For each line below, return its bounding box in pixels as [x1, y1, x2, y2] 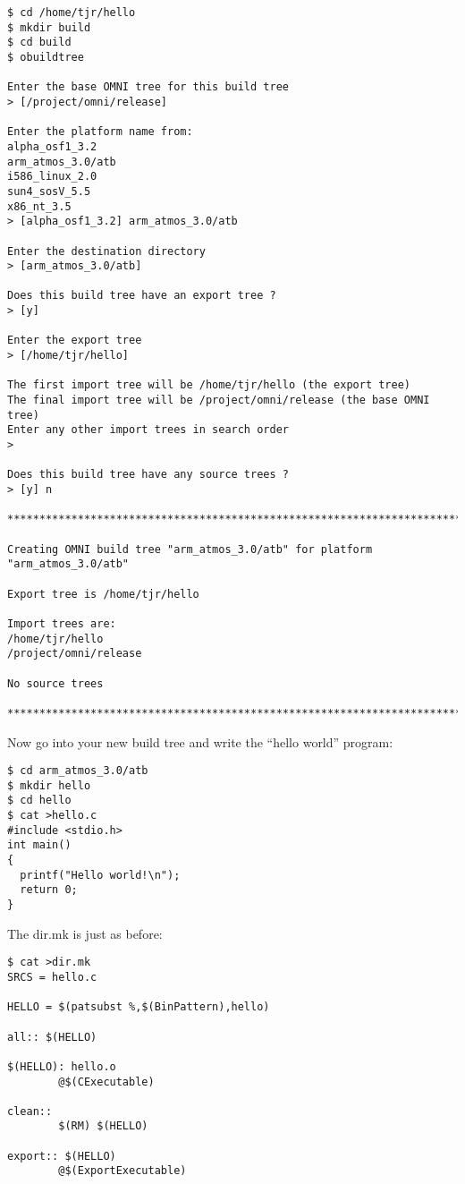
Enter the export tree [7, 334, 142, 347]
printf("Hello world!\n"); [20, 868, 181, 882]
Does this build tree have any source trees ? [7, 468, 289, 481]
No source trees [7, 677, 104, 690]
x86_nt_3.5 [7, 200, 72, 213]
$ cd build [7, 36, 72, 49]
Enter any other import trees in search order [7, 423, 289, 437]
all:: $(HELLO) [7, 1030, 97, 1043]
